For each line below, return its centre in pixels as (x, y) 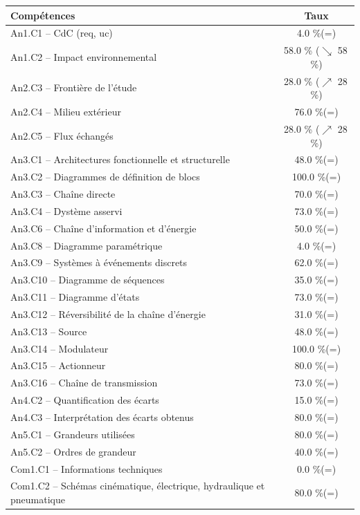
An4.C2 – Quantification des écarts (85, 400)
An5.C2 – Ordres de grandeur (73, 451)
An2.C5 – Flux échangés (62, 135)
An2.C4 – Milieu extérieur (66, 112)
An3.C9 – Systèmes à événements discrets (99, 262)
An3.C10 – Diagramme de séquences (88, 280)
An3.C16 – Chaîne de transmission (84, 383)
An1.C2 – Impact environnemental (84, 56)
